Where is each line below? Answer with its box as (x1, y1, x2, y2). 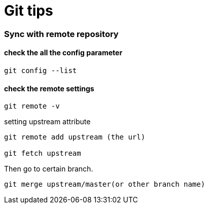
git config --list (4, 66, 77, 75)
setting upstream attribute (4, 117, 91, 126)
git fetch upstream (4, 149, 81, 158)
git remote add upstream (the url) (4, 133, 146, 142)
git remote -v (4, 102, 60, 111)
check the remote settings (4, 84, 94, 93)
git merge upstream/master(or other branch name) (4, 180, 205, 189)
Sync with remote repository (4, 28, 119, 39)
